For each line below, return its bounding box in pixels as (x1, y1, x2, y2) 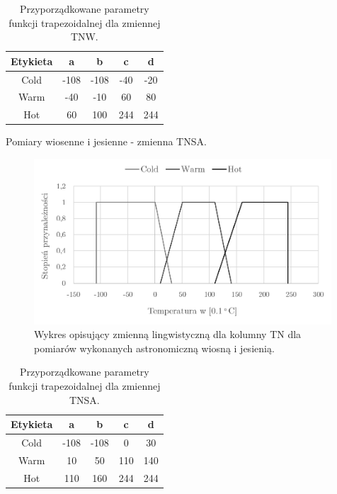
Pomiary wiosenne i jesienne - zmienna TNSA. (6, 134, 207, 149)
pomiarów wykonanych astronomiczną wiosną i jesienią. (34, 340, 275, 355)
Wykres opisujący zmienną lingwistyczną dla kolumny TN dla (34, 327, 302, 342)
